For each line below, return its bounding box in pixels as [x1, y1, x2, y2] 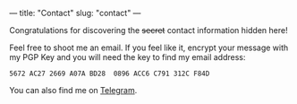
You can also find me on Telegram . [9, 85, 138, 95]
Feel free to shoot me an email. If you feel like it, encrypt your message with [9, 42, 289, 53]
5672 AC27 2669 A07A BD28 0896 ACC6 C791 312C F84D [9, 69, 210, 78]
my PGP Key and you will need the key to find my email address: [9, 52, 246, 62]
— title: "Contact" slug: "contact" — [9, 8, 141, 18]
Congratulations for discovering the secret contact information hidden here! [9, 25, 288, 35]
